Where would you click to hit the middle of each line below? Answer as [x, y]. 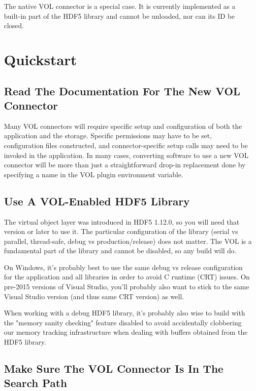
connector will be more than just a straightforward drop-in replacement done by [125, 165]
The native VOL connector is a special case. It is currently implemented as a [120, 6]
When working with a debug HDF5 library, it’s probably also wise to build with [125, 313]
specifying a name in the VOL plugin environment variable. [94, 174]
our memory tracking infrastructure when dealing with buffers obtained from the [126, 332]
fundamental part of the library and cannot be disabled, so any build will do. [120, 251]
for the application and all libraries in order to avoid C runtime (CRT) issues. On [127, 277]
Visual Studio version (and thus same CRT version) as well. [94, 296]
